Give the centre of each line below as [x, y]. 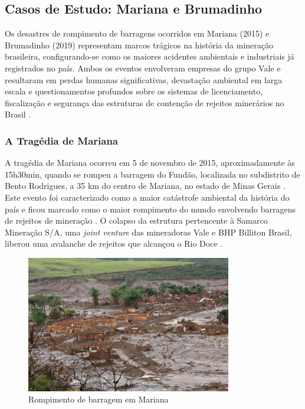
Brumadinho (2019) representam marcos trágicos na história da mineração [139, 45]
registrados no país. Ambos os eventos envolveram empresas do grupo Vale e [143, 68]
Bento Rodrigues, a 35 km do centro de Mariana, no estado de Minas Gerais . [145, 186]
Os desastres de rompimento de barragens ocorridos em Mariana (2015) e [137, 33]
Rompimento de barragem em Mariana [99, 399]
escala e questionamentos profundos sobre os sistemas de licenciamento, [134, 91]
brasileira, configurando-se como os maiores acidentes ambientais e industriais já [150, 56]
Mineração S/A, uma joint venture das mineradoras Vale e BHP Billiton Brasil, [148, 232]
